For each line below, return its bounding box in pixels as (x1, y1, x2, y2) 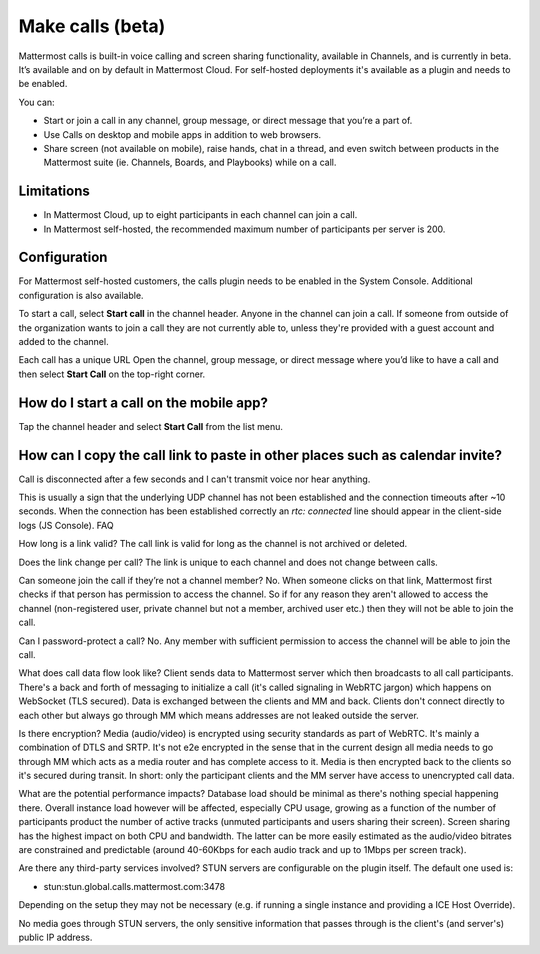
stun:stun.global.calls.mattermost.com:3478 (43, 880, 225, 892)
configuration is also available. (18, 289, 144, 301)
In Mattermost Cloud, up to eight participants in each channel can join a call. (43, 209, 358, 221)
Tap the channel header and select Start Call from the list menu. (18, 420, 284, 432)
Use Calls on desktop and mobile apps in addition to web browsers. (43, 128, 322, 140)
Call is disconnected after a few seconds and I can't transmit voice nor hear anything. (18, 473, 371, 485)
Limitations (18, 183, 90, 200)
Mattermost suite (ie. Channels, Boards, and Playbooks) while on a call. (43, 156, 337, 169)
